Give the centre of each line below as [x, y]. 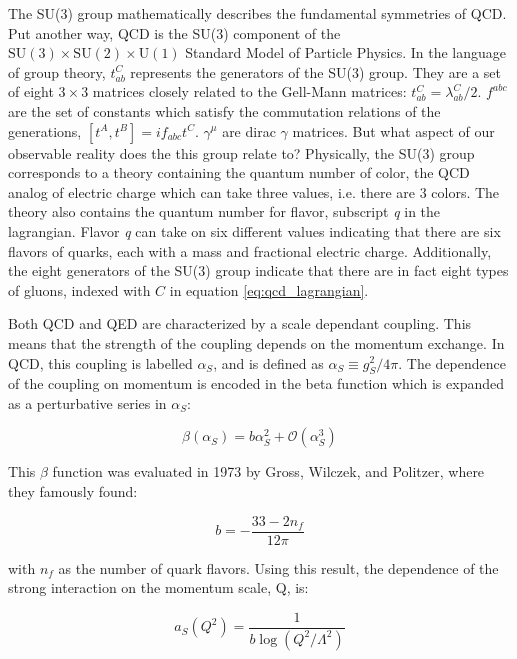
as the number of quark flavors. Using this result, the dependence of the [278, 567]
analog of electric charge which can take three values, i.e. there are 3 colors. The [254, 191]
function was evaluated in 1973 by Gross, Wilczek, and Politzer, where [268, 471]
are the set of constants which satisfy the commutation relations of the [224, 110]
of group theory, [57, 71]
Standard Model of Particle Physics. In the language [345, 52]
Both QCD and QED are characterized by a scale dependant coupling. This [240, 323]
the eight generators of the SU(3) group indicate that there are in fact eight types [258, 270]
